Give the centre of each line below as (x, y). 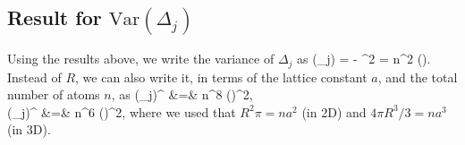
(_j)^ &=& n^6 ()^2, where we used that (122, 111)
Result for (55, 17)
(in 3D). (29, 129)
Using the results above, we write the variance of (141, 59)
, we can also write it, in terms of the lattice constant (221, 77)
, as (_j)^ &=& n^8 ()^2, (182, 94)
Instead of (34, 77)
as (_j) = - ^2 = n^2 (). (364, 59)
